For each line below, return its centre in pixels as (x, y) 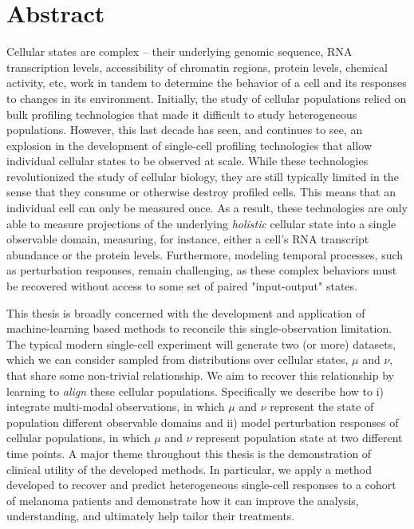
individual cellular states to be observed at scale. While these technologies (187, 161)
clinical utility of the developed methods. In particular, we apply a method (189, 469)
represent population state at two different (299, 438)
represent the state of (322, 407)
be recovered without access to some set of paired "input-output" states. (182, 286)
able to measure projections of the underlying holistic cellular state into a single (201, 223)
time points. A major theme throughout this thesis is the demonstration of (189, 453)
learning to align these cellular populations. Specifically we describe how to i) (195, 391)
